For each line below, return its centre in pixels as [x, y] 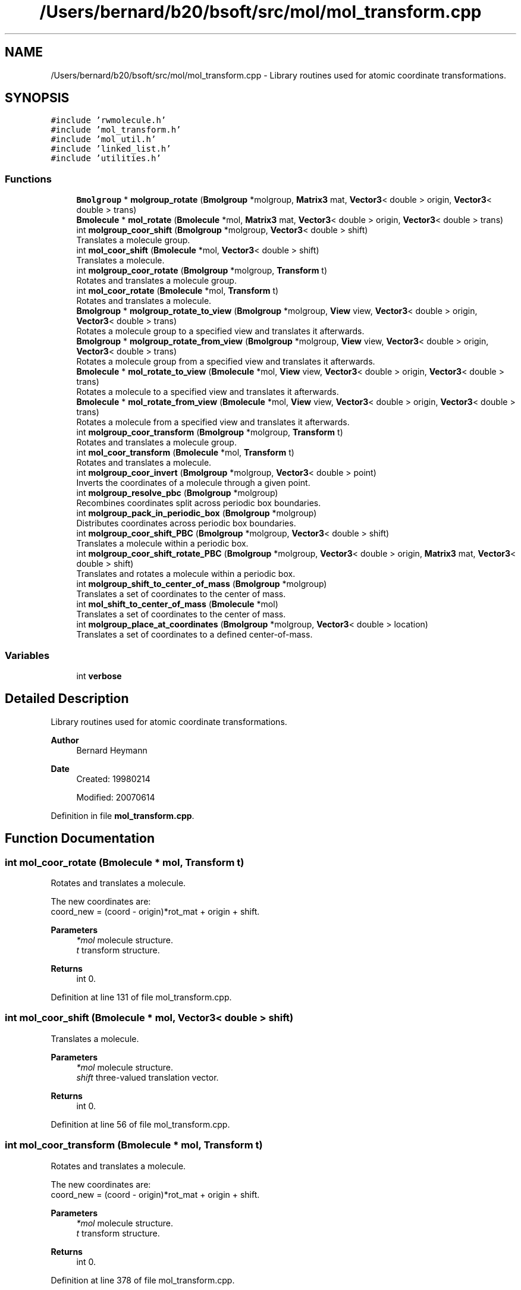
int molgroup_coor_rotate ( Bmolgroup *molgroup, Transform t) [202, 271]
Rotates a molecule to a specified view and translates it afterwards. [208, 392]
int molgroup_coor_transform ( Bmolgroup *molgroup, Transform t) [210, 432]
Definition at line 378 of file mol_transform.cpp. [143, 1280]
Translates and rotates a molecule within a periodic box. [186, 574]
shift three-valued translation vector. [147, 1077]
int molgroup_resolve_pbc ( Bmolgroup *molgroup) [177, 493]
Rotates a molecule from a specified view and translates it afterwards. [213, 422]
